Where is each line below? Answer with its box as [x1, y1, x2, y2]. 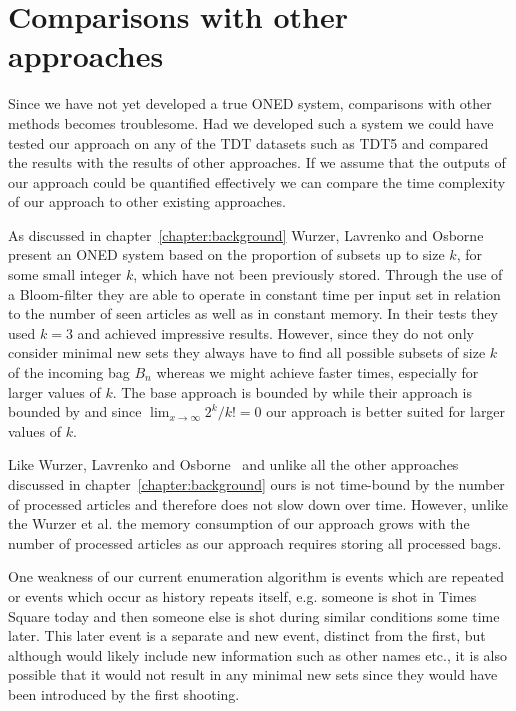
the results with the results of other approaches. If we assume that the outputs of [8, 152, 506, 173]
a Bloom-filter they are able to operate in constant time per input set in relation [8, 283, 501, 304]
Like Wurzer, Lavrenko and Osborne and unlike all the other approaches [8, 454, 459, 475]
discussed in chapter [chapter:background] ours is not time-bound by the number [8, 474, 505, 494]
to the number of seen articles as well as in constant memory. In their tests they [8, 303, 498, 324]
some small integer [8, 264, 122, 285]
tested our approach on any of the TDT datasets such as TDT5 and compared [8, 132, 489, 153]
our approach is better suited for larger [266, 401, 506, 422]
